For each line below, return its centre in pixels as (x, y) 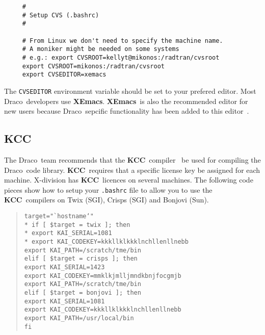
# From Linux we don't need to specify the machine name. (123, 41)
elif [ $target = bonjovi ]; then (83, 292)
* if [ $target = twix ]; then (77, 225)
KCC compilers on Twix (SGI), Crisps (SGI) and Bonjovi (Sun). (107, 200)
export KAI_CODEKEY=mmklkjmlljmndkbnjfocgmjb (103, 276)
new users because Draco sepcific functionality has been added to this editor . (127, 111)
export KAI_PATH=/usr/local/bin (79, 318)
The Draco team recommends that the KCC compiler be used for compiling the (132, 159)
